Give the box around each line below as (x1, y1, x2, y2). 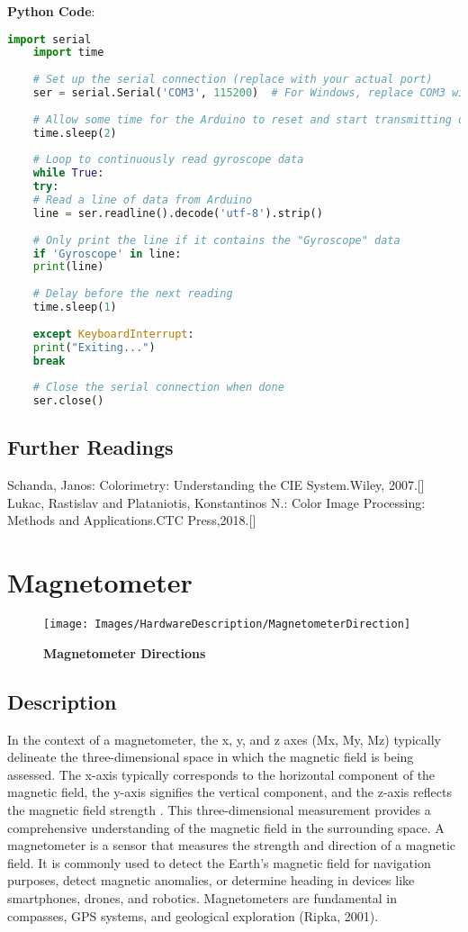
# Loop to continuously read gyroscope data (32, 153, 304, 167)
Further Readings (7, 433, 174, 461)
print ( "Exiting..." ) (32, 340, 156, 354)
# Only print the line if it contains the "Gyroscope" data (32, 233, 400, 247)
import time (32, 46, 104, 59)
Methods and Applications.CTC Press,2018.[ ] (7, 511, 256, 529)
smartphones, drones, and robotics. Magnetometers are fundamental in (7, 889, 398, 907)
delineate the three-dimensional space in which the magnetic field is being (7, 747, 414, 766)
